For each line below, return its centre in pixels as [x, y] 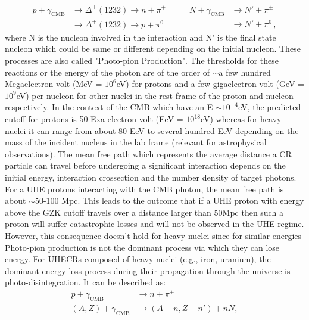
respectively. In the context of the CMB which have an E [109, 107]
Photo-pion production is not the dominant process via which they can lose [142, 247]
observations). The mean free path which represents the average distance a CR [148, 153]
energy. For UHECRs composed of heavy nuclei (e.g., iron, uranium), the [138, 259]
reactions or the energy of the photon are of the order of [107, 72]
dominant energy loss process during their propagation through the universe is [148, 270]
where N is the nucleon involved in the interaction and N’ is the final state [141, 37]
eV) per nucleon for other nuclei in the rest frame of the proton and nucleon [155, 95]
